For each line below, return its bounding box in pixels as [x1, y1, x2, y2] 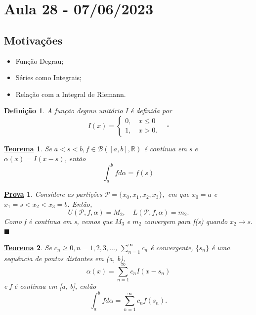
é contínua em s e [144, 143, 198, 153]
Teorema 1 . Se [4, 143, 52, 153]
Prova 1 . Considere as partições [4, 189, 102, 199]
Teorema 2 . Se [4, 242, 52, 252]
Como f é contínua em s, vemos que [4, 216, 113, 226]
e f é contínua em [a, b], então [4, 281, 96, 291]
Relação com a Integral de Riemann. [15, 89, 126, 99]
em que [168, 189, 190, 199]
